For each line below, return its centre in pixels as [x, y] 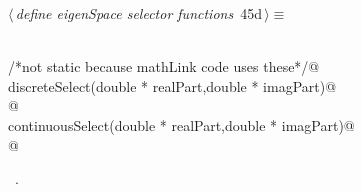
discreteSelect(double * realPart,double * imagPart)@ [172, 85]
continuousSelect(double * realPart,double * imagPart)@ [181, 124]
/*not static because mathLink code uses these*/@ [164, 66]
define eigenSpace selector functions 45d [138, 13]
